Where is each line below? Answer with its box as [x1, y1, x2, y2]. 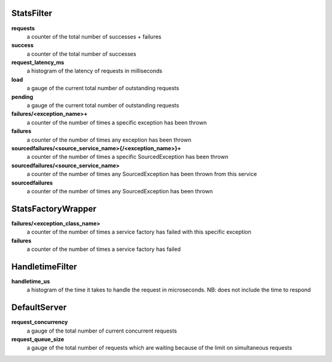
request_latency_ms [11, 59, 65, 66]
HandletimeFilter [11, 261, 77, 272]
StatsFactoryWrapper [11, 203, 97, 214]
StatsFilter [11, 8, 52, 18]
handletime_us [11, 277, 50, 285]
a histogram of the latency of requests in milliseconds [26, 67, 163, 75]
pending [11, 93, 34, 101]
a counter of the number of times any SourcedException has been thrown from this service [26, 171, 258, 178]
